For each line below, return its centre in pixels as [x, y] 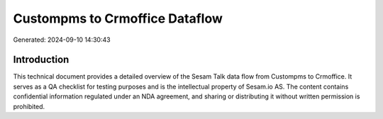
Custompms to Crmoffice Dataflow [118, 18]
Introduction [41, 60]
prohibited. [29, 106]
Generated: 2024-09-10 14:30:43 [62, 40]
